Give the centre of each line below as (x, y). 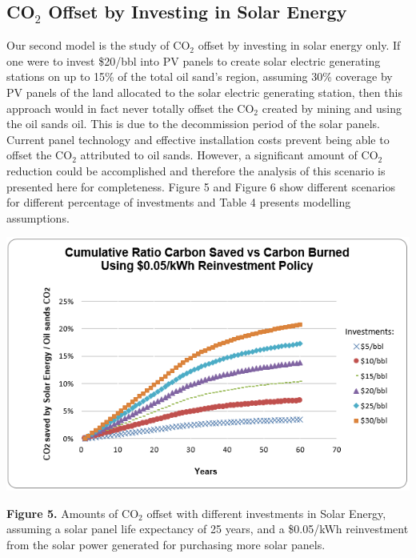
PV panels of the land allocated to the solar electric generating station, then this (204, 92)
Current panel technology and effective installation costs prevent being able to (198, 139)
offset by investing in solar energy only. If (299, 45)
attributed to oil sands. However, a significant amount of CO (229, 155)
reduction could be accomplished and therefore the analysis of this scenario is (196, 170)
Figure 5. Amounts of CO (73, 513)
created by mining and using (332, 108)
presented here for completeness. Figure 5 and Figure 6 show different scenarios (201, 186)
